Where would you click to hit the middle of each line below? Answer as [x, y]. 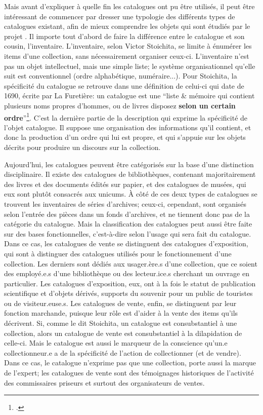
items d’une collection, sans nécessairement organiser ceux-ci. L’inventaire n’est [127, 55]
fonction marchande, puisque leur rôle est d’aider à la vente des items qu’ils [121, 313]
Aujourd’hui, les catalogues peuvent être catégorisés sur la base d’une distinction [129, 164]
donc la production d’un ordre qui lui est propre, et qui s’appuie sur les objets [125, 137]
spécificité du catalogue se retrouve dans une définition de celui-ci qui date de [124, 85]
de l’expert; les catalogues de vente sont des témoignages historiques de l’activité [129, 373]
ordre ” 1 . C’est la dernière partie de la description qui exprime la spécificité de [126, 117]
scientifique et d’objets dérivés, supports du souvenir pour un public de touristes [128, 293]
